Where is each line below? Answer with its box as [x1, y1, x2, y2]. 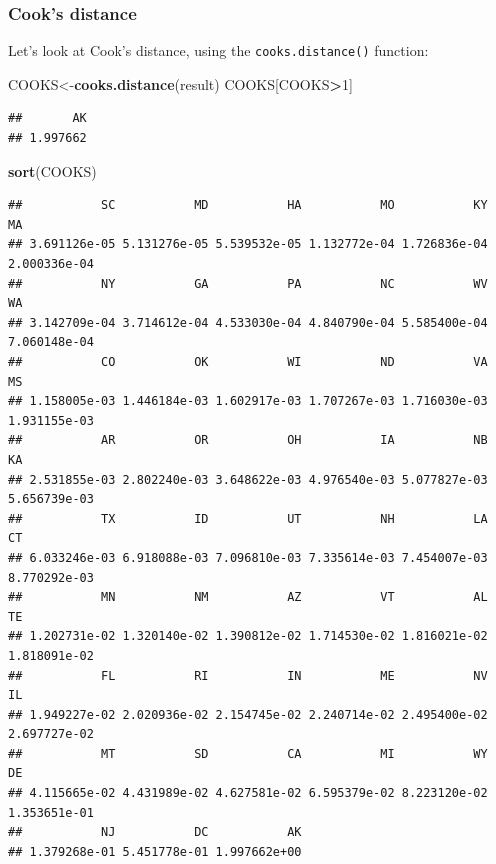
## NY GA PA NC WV [8, 276, 488, 291]
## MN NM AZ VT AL [8, 590, 488, 605]
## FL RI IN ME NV [8, 668, 488, 683]
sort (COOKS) [8, 160, 97, 181]
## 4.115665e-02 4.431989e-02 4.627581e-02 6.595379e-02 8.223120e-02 [8, 786, 488, 801]
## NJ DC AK [8, 825, 302, 840]
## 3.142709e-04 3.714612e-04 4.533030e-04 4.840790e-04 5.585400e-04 [8, 315, 488, 330]
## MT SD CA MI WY [8, 746, 488, 761]
